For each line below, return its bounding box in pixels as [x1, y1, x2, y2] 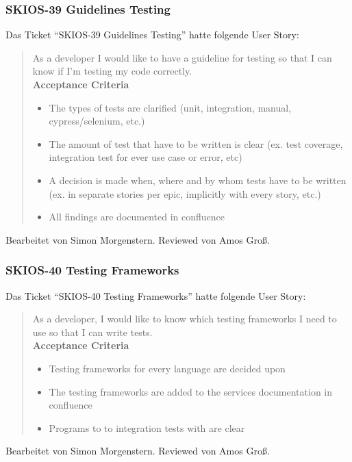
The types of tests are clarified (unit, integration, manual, [49, 100, 292, 114]
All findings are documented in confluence [49, 209, 225, 224]
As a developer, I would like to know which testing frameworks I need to [32, 311, 337, 326]
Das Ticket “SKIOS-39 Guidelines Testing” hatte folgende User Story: [5, 27, 299, 42]
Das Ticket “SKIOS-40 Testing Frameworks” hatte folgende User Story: [5, 288, 306, 303]
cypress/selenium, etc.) [49, 114, 145, 128]
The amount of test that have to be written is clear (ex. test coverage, [49, 136, 343, 151]
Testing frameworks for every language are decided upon [49, 361, 286, 375]
